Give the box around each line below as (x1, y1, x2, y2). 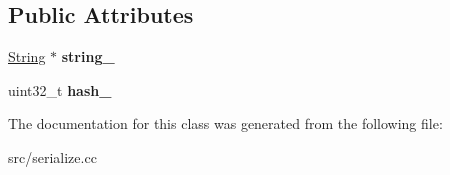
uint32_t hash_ (8, 79, 112, 100)
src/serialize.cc (8, 146, 97, 167)
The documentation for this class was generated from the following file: (8, 113, 443, 134)
